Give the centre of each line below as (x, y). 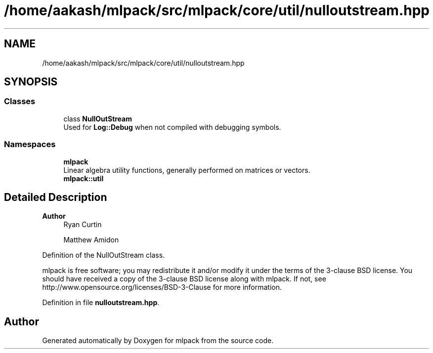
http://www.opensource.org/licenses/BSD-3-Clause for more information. (162, 287)
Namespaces (30, 144)
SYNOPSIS (31, 82)
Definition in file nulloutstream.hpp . (101, 303)
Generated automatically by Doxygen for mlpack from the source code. (158, 341)
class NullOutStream (98, 118)
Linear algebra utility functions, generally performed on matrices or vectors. (187, 170)
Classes (20, 101)
